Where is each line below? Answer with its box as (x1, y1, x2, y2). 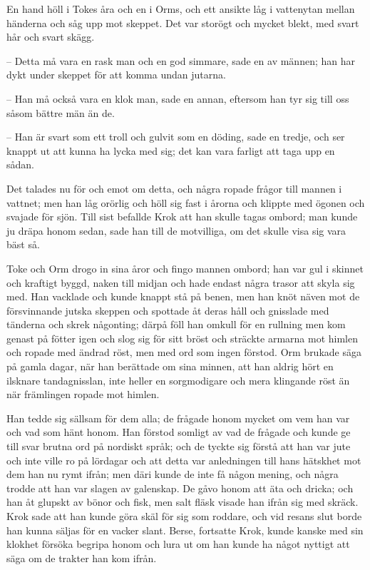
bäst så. (6, 237, 40, 252)
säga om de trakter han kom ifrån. (6, 550, 157, 565)
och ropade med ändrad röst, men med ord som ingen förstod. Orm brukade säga (6, 345, 361, 360)
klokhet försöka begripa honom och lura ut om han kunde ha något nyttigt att (6, 536, 350, 551)
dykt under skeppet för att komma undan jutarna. (6, 67, 226, 82)
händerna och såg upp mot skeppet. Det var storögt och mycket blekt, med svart (6, 15, 359, 30)
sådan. (6, 157, 34, 172)
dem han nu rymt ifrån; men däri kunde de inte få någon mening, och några (6, 467, 339, 482)
